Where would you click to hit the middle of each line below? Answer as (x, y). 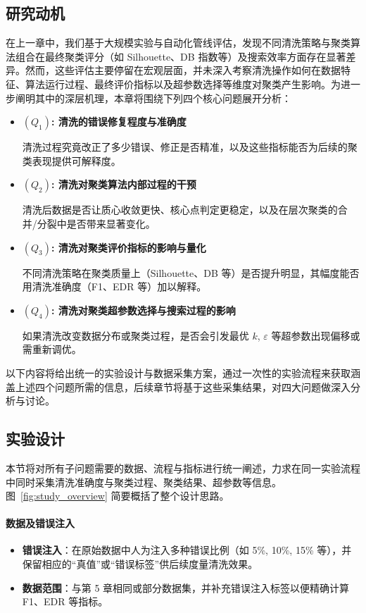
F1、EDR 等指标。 (65, 601)
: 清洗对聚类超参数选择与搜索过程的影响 (144, 310)
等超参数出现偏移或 (316, 335)
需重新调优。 (52, 349)
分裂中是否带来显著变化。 (96, 223)
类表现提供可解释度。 (71, 160)
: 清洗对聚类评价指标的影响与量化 (129, 247)
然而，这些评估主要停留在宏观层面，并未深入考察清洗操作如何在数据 (183, 70)
